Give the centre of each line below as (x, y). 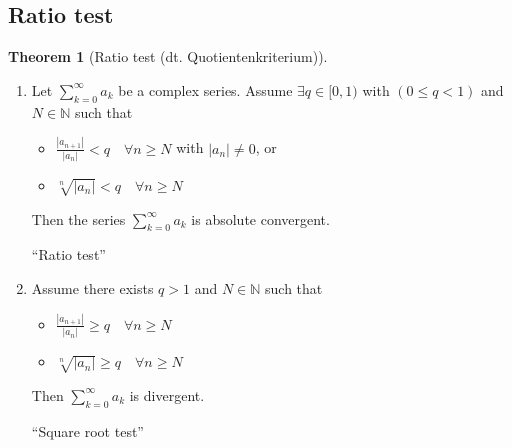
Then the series (78, 218)
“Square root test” (87, 430)
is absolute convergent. (260, 218)
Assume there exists (92, 287)
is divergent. (167, 394)
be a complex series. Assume (205, 89)
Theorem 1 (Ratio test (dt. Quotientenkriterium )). (168, 56)
